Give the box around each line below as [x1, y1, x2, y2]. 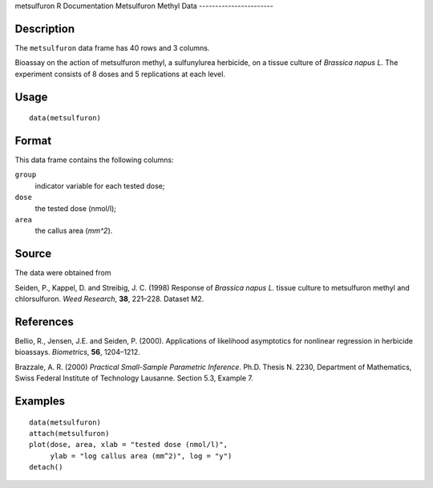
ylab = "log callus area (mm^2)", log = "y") [50, 451, 233, 461]
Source [14, 247, 52, 261]
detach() [29, 462, 63, 472]
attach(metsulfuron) [29, 429, 110, 437]
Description [14, 22, 75, 35]
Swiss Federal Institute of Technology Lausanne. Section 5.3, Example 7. [14, 373, 254, 383]
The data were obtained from [14, 268, 111, 278]
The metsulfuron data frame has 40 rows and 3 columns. [14, 43, 210, 52]
